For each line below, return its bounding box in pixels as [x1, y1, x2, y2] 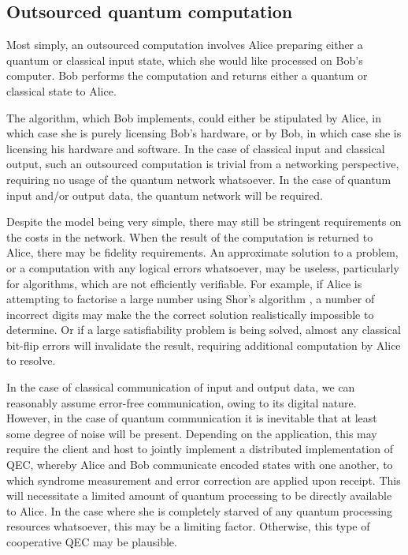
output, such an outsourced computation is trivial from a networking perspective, [6, 156, 399, 172]
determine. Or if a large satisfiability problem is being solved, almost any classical [6, 321, 401, 338]
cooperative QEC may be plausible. [6, 534, 177, 550]
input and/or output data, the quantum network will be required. [6, 186, 323, 203]
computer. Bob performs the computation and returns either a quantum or [6, 67, 368, 84]
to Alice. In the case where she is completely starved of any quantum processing [6, 502, 393, 519]
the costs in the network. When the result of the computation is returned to [6, 228, 373, 245]
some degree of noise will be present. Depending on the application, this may [6, 425, 377, 441]
